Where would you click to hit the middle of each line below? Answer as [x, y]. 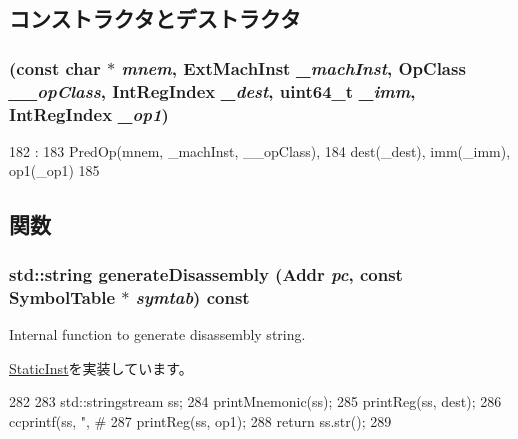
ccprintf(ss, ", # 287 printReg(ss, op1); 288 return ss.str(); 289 [200, 420]
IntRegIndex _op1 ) [89, 113]
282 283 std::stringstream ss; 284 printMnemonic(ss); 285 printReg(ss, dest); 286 [255, 401]
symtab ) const [192, 296]
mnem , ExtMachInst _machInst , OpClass [293, 67]
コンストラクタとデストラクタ [155, 18]
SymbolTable [62, 296]
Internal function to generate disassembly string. [157, 333]
